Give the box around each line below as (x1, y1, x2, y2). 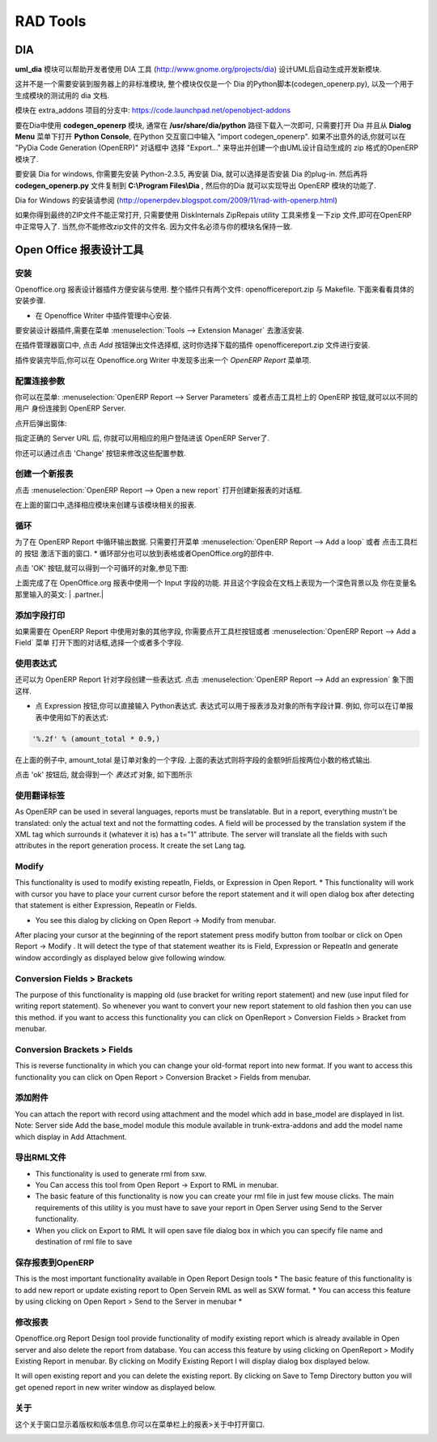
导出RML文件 (15, 1152, 66, 1163)
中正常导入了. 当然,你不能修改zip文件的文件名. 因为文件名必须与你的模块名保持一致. (15, 221, 293, 231)
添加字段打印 (15, 610, 66, 621)
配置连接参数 (15, 375, 66, 386)
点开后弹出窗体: (15, 418, 68, 428)
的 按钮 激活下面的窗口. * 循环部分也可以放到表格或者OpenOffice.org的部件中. (15, 548, 274, 558)
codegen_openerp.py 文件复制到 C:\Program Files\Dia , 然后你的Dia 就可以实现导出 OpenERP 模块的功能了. (15, 181, 376, 190)
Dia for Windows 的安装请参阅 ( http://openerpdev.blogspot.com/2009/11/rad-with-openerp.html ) (15, 195, 337, 205)
